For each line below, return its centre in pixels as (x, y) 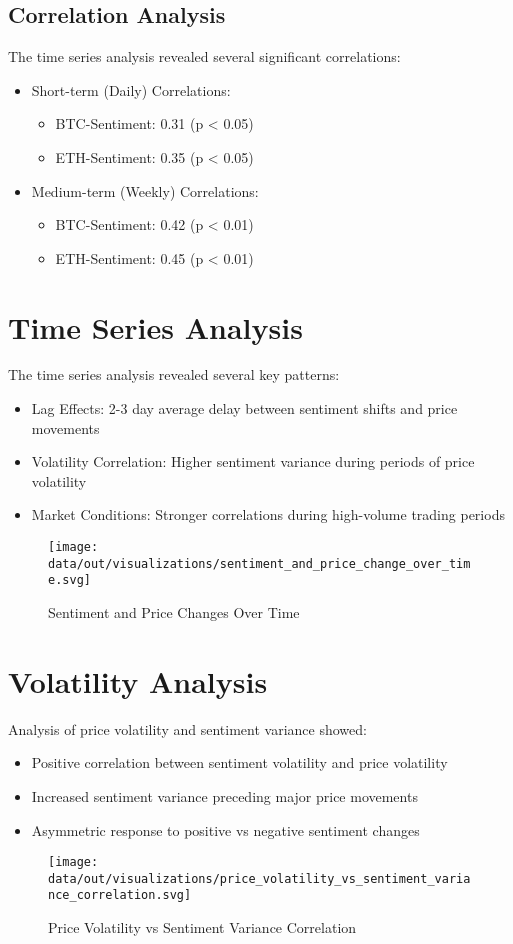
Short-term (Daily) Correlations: (131, 89)
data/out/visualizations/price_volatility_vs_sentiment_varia (259, 878)
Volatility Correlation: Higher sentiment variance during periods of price (253, 461)
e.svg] (69, 580)
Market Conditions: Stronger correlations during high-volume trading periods (268, 514)
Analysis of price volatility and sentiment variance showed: (187, 728)
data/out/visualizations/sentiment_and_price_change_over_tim (259, 563)
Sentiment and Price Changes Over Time (174, 612)
